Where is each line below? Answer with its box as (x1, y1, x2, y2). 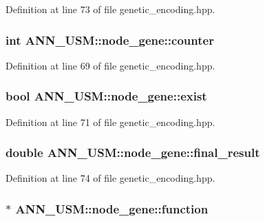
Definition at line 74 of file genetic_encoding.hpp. (6, 171, 215, 185)
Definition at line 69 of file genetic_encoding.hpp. (6, 58, 215, 72)
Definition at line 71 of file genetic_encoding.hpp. (6, 114, 215, 129)
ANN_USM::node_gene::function (15, 200, 209, 217)
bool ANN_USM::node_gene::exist (6, 87, 207, 105)
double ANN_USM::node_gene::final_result (6, 144, 260, 161)
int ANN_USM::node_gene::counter (6, 31, 214, 48)
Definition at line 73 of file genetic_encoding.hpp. (6, 2, 215, 16)
